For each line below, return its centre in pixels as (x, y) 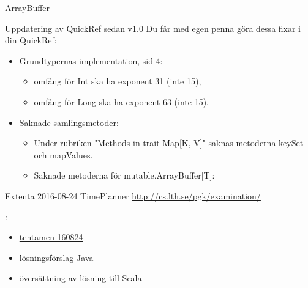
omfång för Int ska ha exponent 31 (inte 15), (118, 81)
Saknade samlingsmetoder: (69, 122)
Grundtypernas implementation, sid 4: (91, 60)
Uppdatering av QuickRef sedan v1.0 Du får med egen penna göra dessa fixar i (153, 28)
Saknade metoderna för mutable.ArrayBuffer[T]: (124, 175)
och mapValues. (63, 154)
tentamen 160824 (51, 237)
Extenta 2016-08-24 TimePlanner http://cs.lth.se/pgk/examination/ (133, 195)
